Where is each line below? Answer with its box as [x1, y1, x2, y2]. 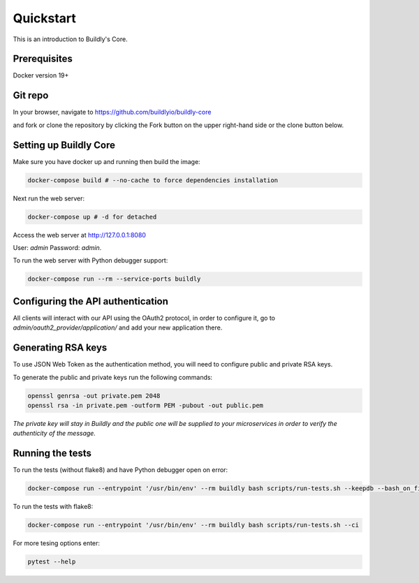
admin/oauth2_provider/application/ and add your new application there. [13, 323, 223, 332]
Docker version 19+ [13, 71, 69, 80]
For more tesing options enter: [13, 539, 101, 547]
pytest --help [27, 558, 76, 566]
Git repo [13, 89, 49, 101]
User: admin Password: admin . [13, 243, 102, 251]
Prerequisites [13, 53, 73, 65]
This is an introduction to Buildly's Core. [13, 35, 128, 43]
